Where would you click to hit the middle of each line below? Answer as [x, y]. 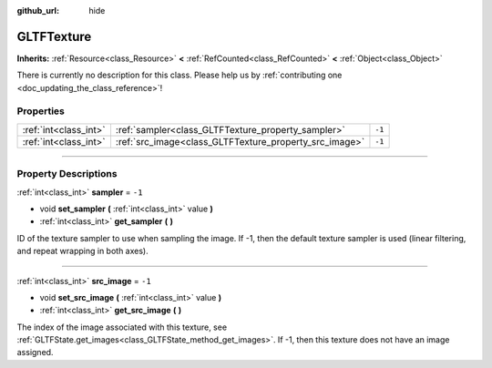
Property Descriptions [67, 174]
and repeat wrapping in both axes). [83, 251]
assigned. [35, 353]
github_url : [38, 10]
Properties [41, 111]
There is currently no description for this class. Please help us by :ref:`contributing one [179, 75]
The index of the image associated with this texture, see [122, 327]
